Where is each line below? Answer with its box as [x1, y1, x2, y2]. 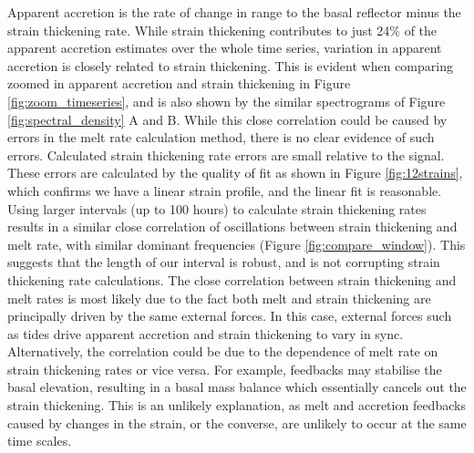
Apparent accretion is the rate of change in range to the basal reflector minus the [7, 3, 461, 21]
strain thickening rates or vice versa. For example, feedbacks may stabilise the [7, 359, 442, 378]
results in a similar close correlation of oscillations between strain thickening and [7, 217, 458, 236]
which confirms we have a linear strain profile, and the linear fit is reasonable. [7, 180, 442, 200]
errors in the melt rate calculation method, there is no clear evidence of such [7, 128, 435, 147]
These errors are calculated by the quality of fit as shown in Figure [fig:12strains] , [7, 163, 463, 182]
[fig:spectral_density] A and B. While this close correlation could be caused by [7, 109, 448, 129]
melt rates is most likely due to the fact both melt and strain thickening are [7, 288, 431, 307]
